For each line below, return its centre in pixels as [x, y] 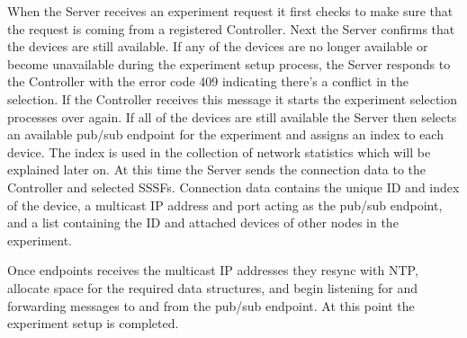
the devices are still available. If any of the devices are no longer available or [218, 46]
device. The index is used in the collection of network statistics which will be [219, 151]
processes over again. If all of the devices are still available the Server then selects [232, 116]
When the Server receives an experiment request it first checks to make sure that [230, 11]
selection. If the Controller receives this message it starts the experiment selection [233, 98]
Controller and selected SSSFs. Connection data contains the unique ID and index [233, 187]
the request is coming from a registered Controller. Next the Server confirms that [231, 28]
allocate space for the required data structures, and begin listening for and [212, 287]
